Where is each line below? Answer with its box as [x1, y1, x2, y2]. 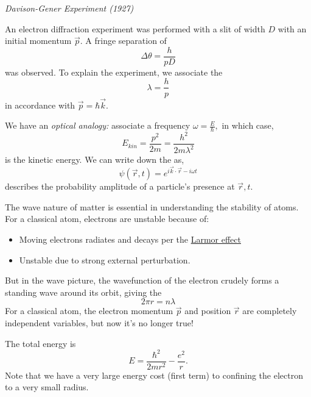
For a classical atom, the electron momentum [5, 304, 173, 317]
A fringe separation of [85, 34, 167, 47]
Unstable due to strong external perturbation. [19, 253, 190, 266]
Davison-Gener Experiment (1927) [5, 2, 134, 14]
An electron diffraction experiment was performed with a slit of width [5, 22, 265, 35]
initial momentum [5, 34, 72, 47]
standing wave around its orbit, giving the [5, 285, 162, 298]
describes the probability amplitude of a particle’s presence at [5, 180, 235, 193]
